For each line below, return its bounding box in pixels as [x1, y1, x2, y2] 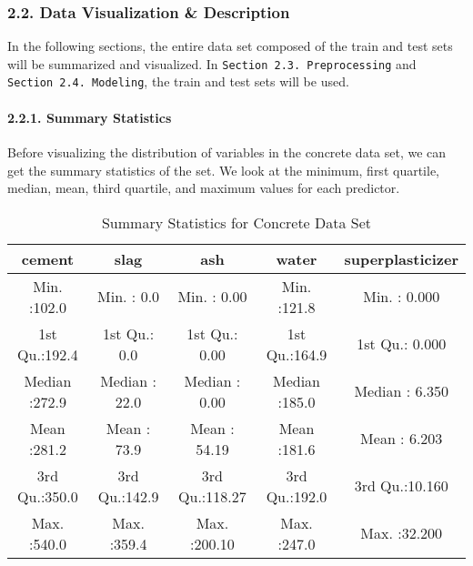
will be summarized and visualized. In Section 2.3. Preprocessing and [7, 54, 417, 73]
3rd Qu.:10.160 [354, 475, 448, 497]
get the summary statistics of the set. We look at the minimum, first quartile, [7, 160, 439, 179]
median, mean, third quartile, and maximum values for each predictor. [7, 178, 400, 197]
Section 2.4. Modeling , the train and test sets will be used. [7, 72, 349, 91]
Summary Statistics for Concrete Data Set [101, 211, 372, 233]
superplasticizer [344, 248, 458, 269]
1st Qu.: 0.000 [357, 333, 447, 355]
